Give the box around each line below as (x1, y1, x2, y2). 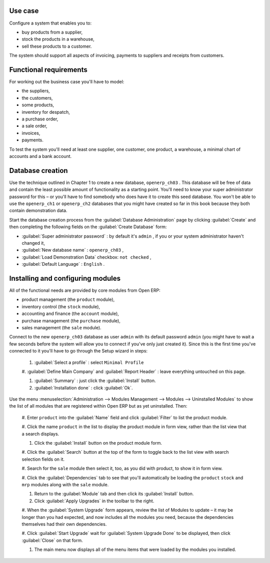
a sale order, (21, 123, 47, 129)
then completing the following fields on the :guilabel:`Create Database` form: (9, 224, 167, 230)
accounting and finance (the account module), (21, 311, 119, 317)
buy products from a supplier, (21, 29, 83, 35)
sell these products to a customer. (21, 43, 92, 49)
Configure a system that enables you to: (9, 20, 92, 26)
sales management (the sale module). (21, 324, 102, 330)
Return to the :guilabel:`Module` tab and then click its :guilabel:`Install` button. (34, 491, 194, 497)
